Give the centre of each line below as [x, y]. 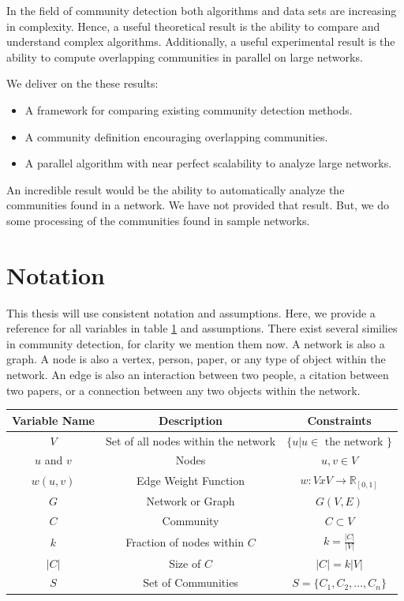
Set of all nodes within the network [191, 440]
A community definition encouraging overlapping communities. [176, 136]
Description [191, 420]
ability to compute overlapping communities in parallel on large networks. [185, 56]
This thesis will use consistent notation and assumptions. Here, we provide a [191, 312]
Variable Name [53, 420]
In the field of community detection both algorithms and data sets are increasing [202, 10]
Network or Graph [191, 501]
